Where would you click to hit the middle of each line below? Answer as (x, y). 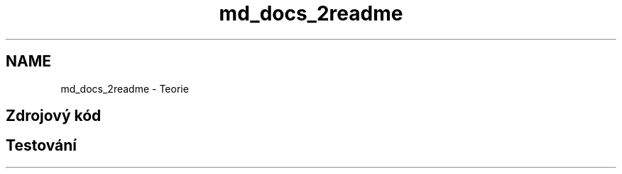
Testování (41, 146)
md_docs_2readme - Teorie (125, 88)
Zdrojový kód (54, 116)
